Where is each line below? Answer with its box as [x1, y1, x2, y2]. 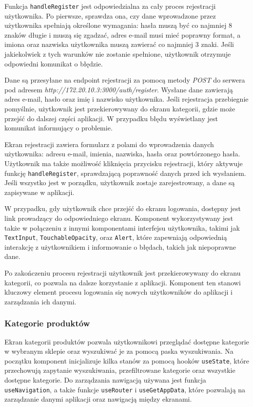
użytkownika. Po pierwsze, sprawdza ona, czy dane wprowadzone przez [4, 10, 216, 21]
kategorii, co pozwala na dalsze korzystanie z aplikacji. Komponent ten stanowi [4, 277, 241, 287]
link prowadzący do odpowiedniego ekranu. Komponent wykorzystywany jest [4, 213, 234, 223]
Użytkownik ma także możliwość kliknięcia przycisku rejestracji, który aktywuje [4, 158, 243, 168]
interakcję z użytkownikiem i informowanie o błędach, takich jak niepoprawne [4, 241, 236, 252]
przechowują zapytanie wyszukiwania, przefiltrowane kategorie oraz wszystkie [4, 365, 235, 375]
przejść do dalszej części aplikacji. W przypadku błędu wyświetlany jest [4, 113, 218, 123]
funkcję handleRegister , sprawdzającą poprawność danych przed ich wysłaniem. [4, 168, 246, 178]
